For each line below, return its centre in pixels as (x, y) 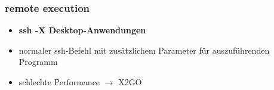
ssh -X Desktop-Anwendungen (82, 30)
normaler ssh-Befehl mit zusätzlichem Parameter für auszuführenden (144, 50)
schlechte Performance (59, 82)
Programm (38, 62)
